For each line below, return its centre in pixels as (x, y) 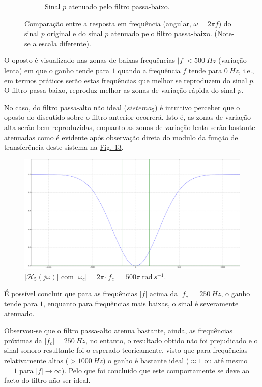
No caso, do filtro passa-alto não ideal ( (65, 107)
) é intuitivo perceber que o (197, 107)
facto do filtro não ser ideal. (47, 380)
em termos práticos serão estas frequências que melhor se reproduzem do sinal (126, 80)
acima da (164, 293)
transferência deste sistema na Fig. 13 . (64, 147)
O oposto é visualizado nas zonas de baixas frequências (90, 60)
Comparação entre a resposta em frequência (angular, (108, 23)
